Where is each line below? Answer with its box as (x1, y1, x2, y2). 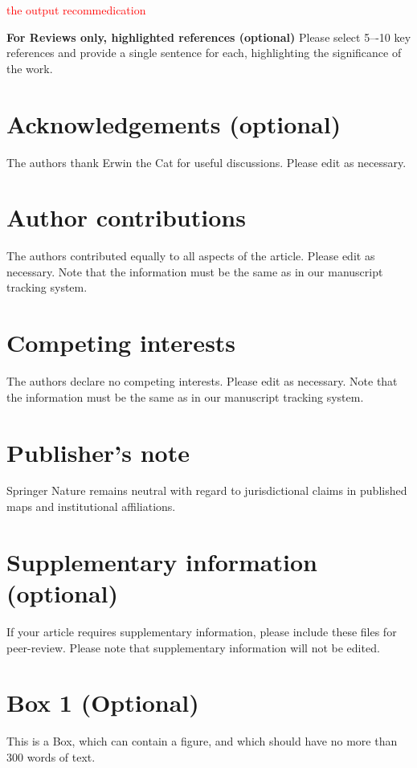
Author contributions (6, 201, 246, 234)
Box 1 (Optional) (6, 686, 199, 719)
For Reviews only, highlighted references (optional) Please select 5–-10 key (6, 28, 411, 45)
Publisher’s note (6, 435, 190, 468)
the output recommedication (6, 2, 146, 18)
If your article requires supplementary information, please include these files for (6, 623, 397, 639)
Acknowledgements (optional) (6, 107, 341, 140)
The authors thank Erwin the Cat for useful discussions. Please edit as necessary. (6, 153, 407, 170)
